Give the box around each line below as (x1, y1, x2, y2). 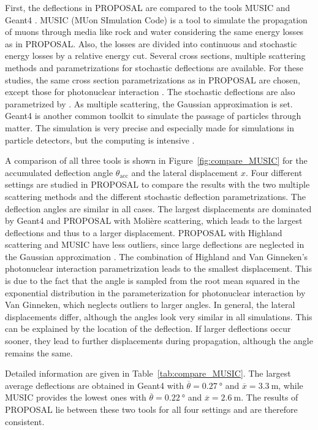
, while (278, 378, 303, 391)
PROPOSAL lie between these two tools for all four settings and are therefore (5, 403, 298, 415)
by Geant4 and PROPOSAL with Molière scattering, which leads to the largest (5, 214, 303, 227)
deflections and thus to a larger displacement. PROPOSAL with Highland (5, 226, 282, 239)
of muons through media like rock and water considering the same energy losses (5, 25, 304, 38)
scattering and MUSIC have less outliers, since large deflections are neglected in (5, 238, 305, 251)
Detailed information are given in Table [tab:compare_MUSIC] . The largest (5, 367, 291, 380)
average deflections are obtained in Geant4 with (5, 378, 184, 391)
